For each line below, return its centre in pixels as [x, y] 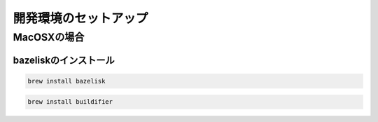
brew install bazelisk [66, 81]
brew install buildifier [70, 102]
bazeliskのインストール [64, 60]
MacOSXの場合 [49, 37]
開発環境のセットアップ [80, 18]
